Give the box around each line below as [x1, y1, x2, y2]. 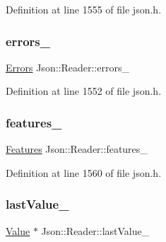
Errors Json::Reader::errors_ [6, 59, 129, 74]
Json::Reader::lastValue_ [41, 223, 150, 238]
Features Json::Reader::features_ [6, 142, 148, 156]
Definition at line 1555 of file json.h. [6, 2, 162, 16]
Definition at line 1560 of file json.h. [6, 165, 162, 180]
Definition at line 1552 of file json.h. [6, 83, 162, 98]
